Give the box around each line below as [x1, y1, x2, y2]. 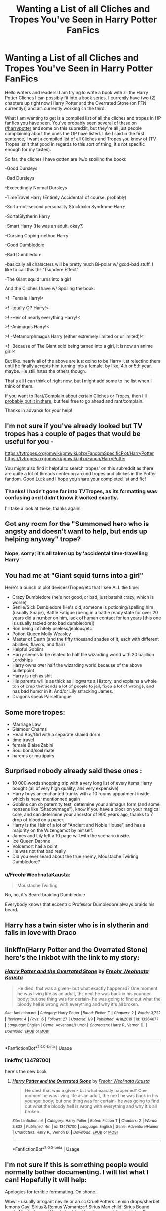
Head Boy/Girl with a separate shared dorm [12, 731, 101, 737]
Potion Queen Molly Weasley [12, 631, 71, 637]
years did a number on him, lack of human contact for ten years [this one [12, 615, 161, 621]
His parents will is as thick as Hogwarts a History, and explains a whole [12, 678, 157, 684]
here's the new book [5, 1068, 47, 1074]
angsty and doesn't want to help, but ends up [5, 527, 148, 536]
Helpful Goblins [12, 646, 44, 652]
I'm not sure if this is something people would [5, 1160, 148, 1169]
